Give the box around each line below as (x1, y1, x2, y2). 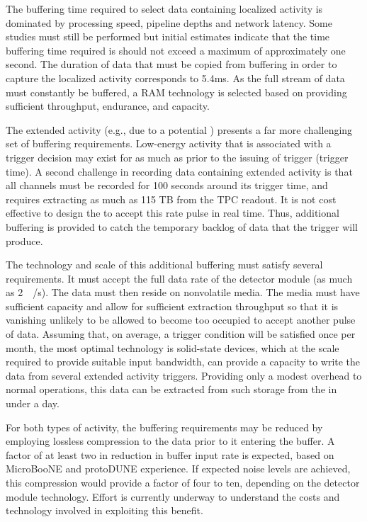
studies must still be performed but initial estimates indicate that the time (6, 29, 330, 44)
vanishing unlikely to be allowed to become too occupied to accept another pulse (6, 312, 356, 327)
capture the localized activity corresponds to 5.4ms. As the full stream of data (6, 70, 345, 85)
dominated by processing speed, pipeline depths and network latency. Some (6, 15, 332, 30)
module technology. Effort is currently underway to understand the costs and (6, 489, 340, 504)
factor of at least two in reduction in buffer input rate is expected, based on (6, 447, 334, 462)
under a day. (6, 396, 60, 411)
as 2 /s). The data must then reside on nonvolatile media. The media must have (6, 285, 360, 300)
